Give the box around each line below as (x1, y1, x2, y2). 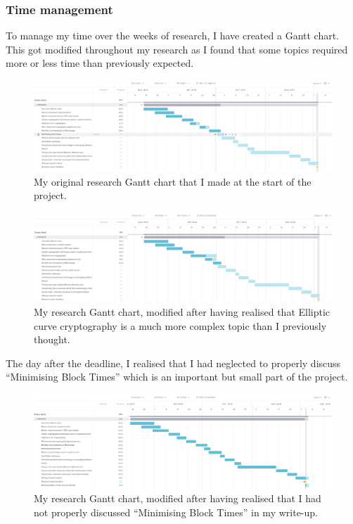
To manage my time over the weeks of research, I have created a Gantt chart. (6, 28, 340, 43)
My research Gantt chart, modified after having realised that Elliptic (34, 305, 330, 319)
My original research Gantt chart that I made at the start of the (34, 174, 312, 188)
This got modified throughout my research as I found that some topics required (6, 41, 348, 56)
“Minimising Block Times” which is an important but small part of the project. (6, 369, 348, 384)
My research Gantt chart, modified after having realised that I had (34, 491, 321, 506)
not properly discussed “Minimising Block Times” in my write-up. (34, 504, 318, 519)
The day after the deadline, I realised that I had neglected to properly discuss (6, 355, 341, 370)
